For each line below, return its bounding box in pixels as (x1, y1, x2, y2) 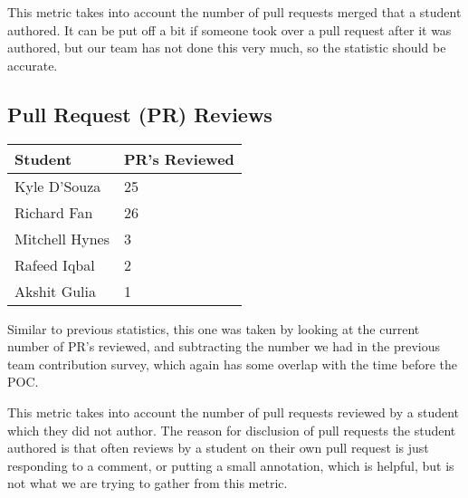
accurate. (7, 55, 58, 74)
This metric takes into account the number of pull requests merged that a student (7, 3, 462, 21)
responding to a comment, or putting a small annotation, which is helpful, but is (7, 455, 454, 474)
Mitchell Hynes (14, 227, 110, 249)
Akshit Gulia (14, 280, 97, 302)
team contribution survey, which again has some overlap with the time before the (7, 354, 457, 373)
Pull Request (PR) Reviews (7, 100, 272, 128)
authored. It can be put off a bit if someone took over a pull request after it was (7, 20, 452, 39)
